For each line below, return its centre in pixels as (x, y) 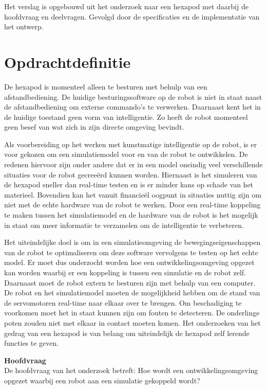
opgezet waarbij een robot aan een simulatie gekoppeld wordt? (102, 380)
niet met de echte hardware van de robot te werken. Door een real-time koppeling (132, 205)
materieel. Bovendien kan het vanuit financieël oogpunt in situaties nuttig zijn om (133, 194)
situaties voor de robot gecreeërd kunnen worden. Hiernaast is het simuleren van (131, 174)
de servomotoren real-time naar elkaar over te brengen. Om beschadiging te (123, 302)
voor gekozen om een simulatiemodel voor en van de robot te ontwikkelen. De (126, 154)
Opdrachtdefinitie (68, 61)
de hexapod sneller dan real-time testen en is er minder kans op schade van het (129, 184)
